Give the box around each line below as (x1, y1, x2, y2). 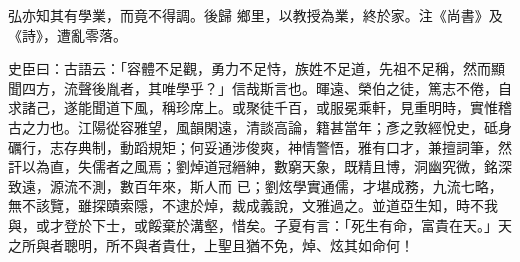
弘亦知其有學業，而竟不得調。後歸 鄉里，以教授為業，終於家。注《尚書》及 (8, 5, 503, 25)
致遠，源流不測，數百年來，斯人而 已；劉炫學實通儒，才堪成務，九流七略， (8, 175, 503, 196)
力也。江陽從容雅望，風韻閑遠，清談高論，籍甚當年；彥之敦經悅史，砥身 (35, 116, 512, 137)
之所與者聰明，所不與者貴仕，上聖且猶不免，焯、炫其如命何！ (8, 234, 414, 255)
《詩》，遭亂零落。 (8, 24, 127, 45)
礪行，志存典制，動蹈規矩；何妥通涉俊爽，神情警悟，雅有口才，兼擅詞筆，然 (8, 136, 512, 157)
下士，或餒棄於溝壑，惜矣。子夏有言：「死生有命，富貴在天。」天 (91, 214, 512, 235)
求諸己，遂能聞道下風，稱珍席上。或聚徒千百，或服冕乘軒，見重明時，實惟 (8, 97, 498, 118)
